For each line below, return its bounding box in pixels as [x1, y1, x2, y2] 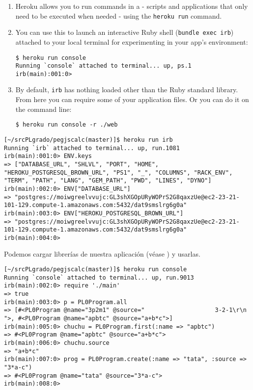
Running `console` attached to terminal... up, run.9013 [4, 274, 194, 281]
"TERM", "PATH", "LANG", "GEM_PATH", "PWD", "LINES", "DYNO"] [4, 177, 212, 184]
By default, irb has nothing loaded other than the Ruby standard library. [15, 84, 238, 95]
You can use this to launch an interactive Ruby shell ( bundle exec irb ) [15, 27, 234, 37]
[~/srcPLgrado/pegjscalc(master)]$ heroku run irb [4, 136, 173, 143]
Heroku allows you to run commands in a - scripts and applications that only [15, 1, 248, 11]
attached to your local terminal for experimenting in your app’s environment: [15, 36, 248, 47]
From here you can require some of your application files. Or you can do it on [15, 94, 249, 104]
